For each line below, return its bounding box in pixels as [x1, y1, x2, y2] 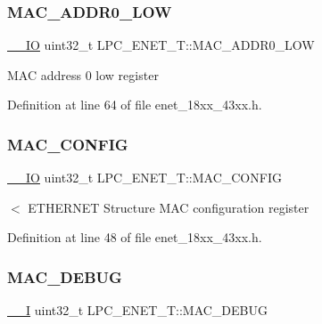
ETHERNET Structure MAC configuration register [28, 198, 310, 216]
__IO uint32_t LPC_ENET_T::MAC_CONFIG [7, 168, 282, 187]
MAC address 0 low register [7, 65, 159, 84]
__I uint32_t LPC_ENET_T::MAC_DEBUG [7, 301, 268, 320]
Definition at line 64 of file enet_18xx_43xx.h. [7, 95, 262, 114]
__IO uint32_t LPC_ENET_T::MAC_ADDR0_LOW [7, 36, 315, 54]
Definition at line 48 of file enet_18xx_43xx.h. [7, 228, 262, 247]
